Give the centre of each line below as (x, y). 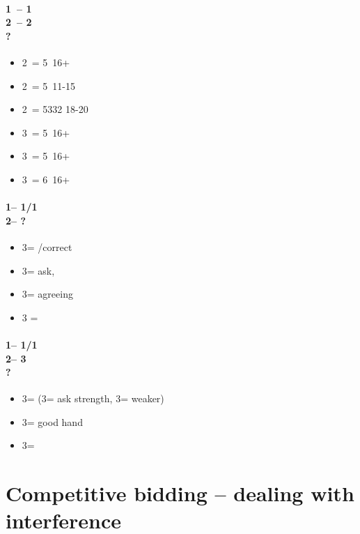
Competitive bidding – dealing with (180, 493)
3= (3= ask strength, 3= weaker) (93, 398)
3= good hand (52, 421)
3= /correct (47, 246)
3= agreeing (47, 294)
